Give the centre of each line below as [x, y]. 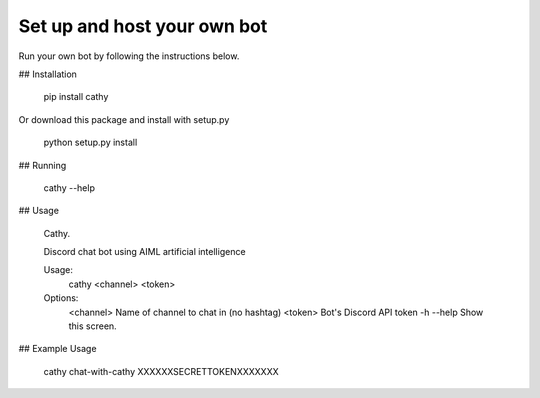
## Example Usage [57, 349]
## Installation [47, 74]
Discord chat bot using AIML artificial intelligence [144, 252]
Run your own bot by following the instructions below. [129, 56]
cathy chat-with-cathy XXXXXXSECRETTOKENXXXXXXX [161, 371]
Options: [61, 298]
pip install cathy [76, 97]
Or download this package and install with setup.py [124, 119]
